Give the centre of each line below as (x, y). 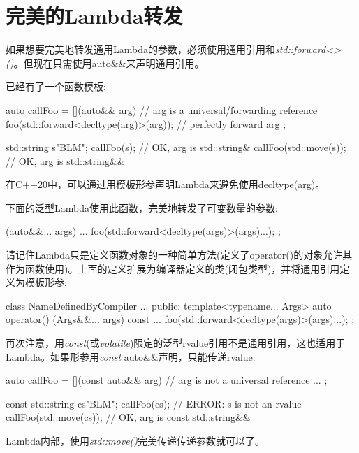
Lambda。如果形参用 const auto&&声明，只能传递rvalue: (131, 356)
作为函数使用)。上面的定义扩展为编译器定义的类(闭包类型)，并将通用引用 (173, 268)
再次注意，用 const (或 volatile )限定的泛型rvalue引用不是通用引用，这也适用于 (176, 343)
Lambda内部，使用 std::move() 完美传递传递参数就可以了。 (135, 440)
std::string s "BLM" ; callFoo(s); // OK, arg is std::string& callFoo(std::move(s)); (176, 147)
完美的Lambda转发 (94, 16)
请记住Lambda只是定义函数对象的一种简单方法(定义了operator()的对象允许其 (179, 255)
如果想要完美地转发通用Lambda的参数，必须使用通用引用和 (140, 49)
